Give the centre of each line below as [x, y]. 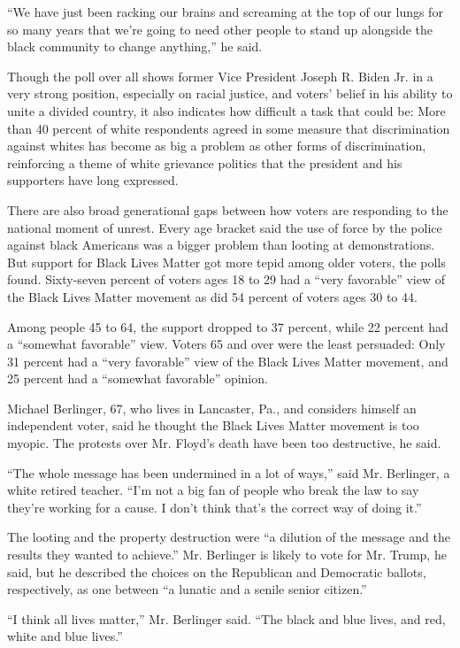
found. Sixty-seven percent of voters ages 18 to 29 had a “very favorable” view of [226, 279]
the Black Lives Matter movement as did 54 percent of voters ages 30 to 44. [212, 296]
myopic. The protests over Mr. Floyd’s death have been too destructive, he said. [224, 443]
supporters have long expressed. [93, 180]
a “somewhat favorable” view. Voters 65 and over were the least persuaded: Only [226, 344]
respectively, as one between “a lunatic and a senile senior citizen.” [187, 589]
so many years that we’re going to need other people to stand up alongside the [220, 29]
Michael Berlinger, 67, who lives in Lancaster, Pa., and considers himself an [212, 408]
